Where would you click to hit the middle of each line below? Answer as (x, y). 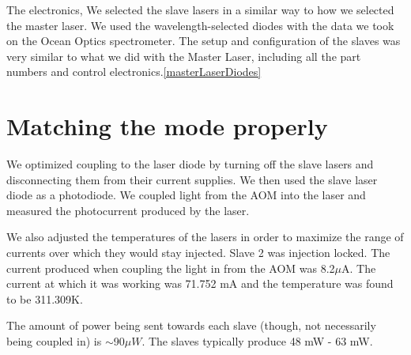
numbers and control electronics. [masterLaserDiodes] (134, 72)
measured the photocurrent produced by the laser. (128, 210)
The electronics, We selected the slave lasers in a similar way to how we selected (200, 9)
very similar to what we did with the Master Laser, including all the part (184, 56)
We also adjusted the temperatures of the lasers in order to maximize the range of (205, 237)
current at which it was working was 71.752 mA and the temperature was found (200, 283)
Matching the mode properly (167, 126)
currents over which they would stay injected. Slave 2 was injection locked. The (198, 253)
